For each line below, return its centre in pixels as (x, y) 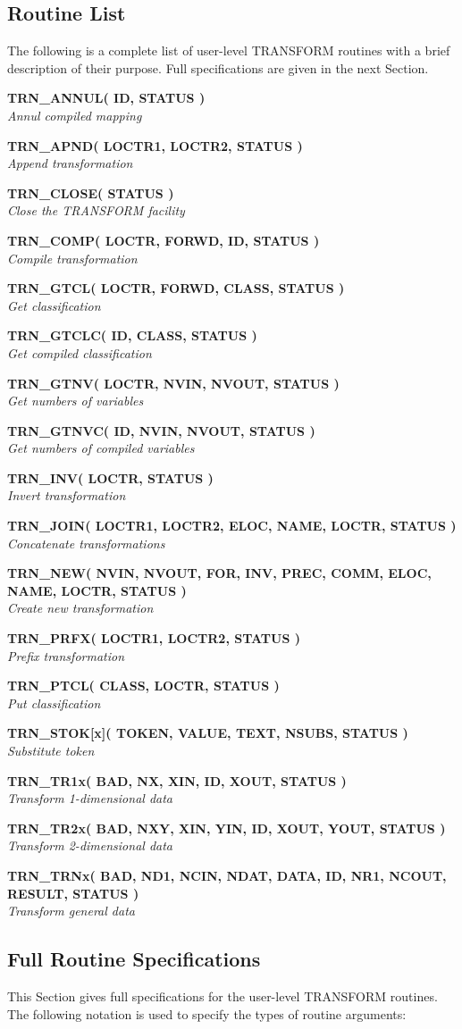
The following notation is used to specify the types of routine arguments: (207, 1013)
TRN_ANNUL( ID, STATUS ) (106, 98)
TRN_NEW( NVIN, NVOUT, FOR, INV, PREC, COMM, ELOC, (219, 573)
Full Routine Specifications (134, 959)
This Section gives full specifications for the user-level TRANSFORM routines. (223, 996)
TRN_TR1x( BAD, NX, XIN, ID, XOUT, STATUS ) (177, 780)
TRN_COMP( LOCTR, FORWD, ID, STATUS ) (164, 240)
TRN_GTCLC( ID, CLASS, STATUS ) (132, 335)
